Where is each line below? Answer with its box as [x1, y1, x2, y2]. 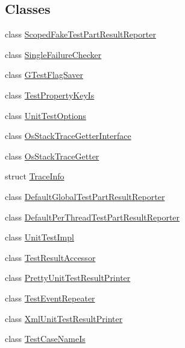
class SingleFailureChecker [5, 48, 102, 60]
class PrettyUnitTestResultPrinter [5, 271, 131, 284]
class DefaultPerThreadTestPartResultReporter [5, 210, 180, 223]
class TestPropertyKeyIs [5, 88, 95, 101]
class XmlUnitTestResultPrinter [5, 312, 123, 324]
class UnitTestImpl [5, 231, 74, 243]
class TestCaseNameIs [5, 332, 86, 345]
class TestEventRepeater [5, 291, 95, 304]
